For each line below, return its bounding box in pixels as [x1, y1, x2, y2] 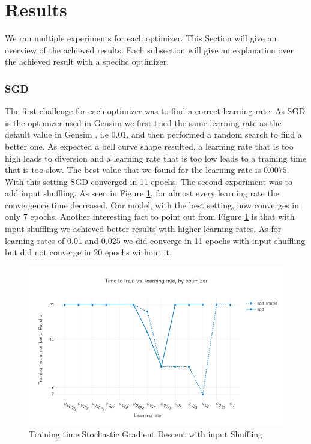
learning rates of [5, 234, 65, 246]
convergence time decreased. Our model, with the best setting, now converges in [5, 198, 300, 211]
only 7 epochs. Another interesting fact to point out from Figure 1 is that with [5, 210, 295, 223]
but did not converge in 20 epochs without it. [5, 246, 172, 258]
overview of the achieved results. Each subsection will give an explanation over [5, 43, 294, 56]
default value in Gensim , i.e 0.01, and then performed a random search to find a [5, 128, 302, 141]
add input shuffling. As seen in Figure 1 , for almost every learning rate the [5, 187, 279, 199]
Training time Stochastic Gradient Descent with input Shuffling [29, 428, 263, 440]
